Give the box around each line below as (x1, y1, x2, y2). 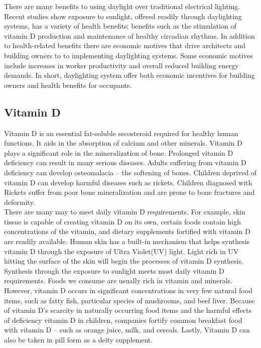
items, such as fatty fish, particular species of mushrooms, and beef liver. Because (4, 295, 255, 305)
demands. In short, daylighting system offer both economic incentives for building (4, 70, 255, 80)
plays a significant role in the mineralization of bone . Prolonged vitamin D (4, 147, 233, 158)
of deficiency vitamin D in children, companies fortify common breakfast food (4, 314, 242, 325)
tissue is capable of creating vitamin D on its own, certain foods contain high (4, 216, 241, 226)
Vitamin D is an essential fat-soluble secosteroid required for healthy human (4, 128, 238, 138)
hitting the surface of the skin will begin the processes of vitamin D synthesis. (4, 256, 243, 266)
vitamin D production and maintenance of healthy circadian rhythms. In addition (4, 30, 255, 41)
